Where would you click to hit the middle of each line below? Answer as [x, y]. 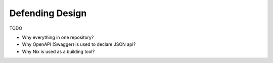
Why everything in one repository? [58, 37]
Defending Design [48, 13]
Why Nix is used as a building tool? [58, 51]
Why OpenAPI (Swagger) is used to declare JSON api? [79, 44]
